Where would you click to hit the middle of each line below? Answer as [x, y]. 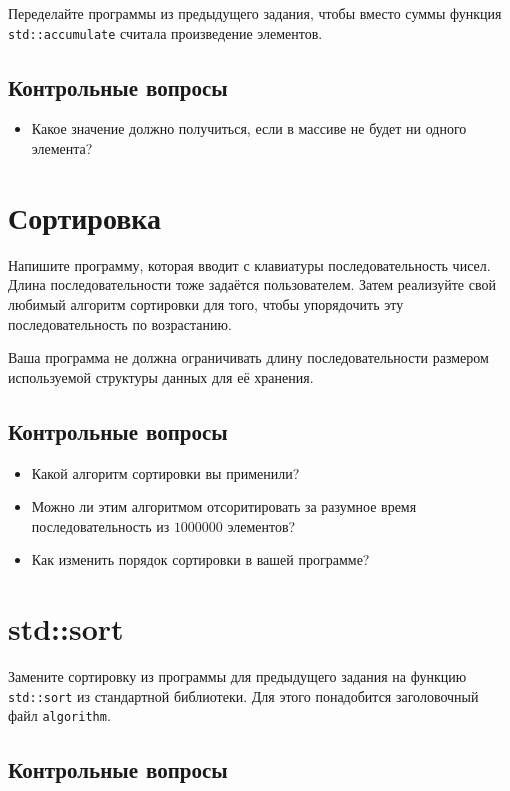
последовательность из [100, 525]
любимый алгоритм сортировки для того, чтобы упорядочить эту [206, 303]
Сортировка [85, 216]
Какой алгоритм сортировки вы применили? [165, 472]
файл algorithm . [59, 715]
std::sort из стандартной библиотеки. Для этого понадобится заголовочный [243, 695]
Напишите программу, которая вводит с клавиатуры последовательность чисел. [249, 264]
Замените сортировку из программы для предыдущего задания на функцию [237, 676]
